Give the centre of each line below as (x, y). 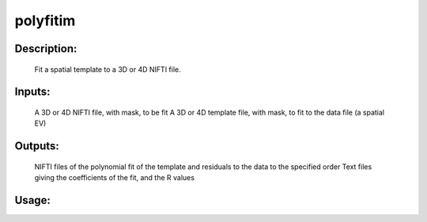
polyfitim (45, 21)
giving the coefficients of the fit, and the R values (115, 178)
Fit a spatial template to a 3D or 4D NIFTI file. (108, 69)
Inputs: (32, 92)
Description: (46, 49)
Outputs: (37, 146)
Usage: (33, 200)
